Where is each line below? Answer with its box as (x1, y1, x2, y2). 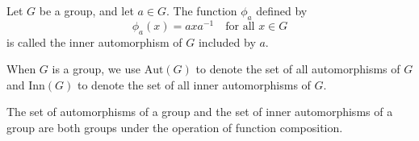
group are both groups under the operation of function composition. (6, 119, 343, 136)
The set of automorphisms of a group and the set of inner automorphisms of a (6, 103, 393, 120)
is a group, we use (52, 60, 140, 77)
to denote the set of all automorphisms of (195, 60, 400, 77)
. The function (166, 2, 237, 19)
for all (225, 20, 255, 32)
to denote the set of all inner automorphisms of (78, 76, 311, 93)
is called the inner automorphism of (6, 33, 182, 50)
